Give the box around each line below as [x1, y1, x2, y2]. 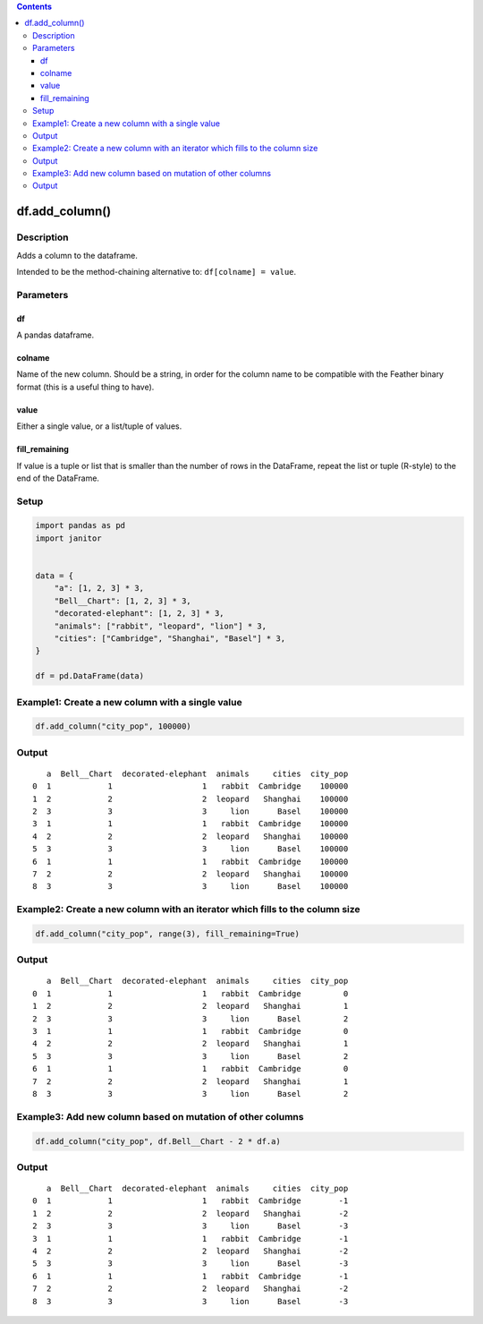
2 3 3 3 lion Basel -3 [32, 1221, 349, 1231]
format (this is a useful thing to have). [16, 381, 155, 392]
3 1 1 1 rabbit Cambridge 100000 [32, 819, 349, 829]
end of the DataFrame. [16, 473, 100, 483]
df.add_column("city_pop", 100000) [35, 722, 191, 731]
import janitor [35, 533, 102, 543]
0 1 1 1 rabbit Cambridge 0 [32, 988, 349, 998]
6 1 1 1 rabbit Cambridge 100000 [32, 856, 349, 867]
